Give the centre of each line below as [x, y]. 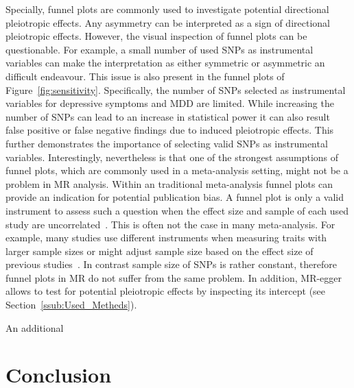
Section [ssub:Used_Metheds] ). [71, 305]
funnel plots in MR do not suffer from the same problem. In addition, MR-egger [174, 277]
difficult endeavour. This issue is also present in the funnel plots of [145, 76]
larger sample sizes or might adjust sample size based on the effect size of [160, 251]
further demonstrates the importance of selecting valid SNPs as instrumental [167, 143]
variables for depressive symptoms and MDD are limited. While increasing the [170, 103]
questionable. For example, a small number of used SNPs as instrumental [160, 49]
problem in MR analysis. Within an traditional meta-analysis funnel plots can [169, 183]
